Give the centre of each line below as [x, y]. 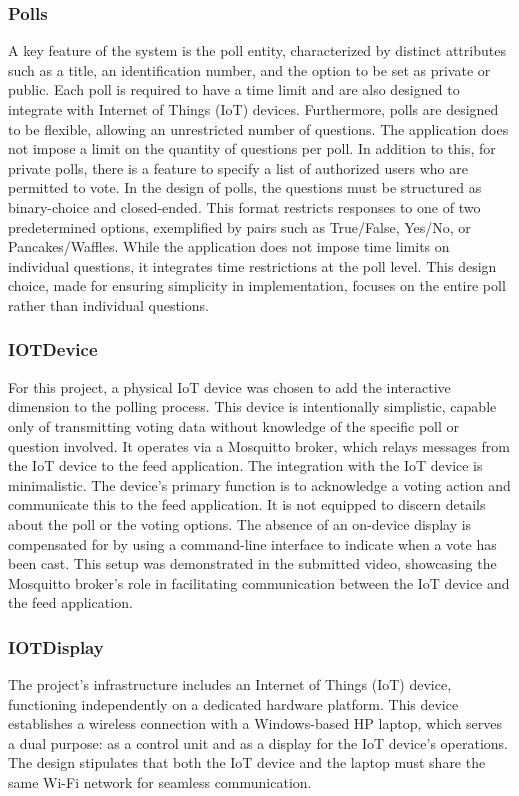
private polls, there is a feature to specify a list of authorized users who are [238, 167]
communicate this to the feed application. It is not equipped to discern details [247, 504]
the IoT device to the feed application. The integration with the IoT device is [245, 465]
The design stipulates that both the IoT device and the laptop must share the [247, 762]
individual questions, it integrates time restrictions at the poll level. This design [252, 265]
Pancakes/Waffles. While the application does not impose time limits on [229, 246]
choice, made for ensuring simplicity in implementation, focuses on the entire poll [257, 285]
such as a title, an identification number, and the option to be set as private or [249, 69]
